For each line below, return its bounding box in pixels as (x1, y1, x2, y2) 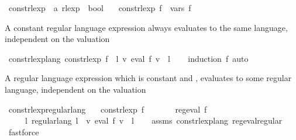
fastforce (8, 125, 39, 138)
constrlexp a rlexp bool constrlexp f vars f (8, 2, 191, 13)
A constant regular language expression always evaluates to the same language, (5, 21, 288, 33)
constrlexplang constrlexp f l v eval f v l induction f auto (8, 52, 249, 64)
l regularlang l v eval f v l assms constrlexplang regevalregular (25, 114, 283, 127)
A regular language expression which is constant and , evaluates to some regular (5, 72, 292, 84)
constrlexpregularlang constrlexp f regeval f (8, 103, 207, 115)
